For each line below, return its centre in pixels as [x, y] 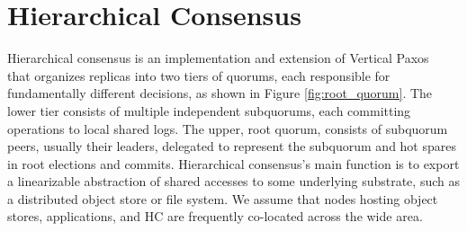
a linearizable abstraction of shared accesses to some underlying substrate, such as [233, 181]
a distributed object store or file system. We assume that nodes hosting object [223, 198]
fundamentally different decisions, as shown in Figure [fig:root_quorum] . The [220, 93]
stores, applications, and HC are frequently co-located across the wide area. [215, 216]
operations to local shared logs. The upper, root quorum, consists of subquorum [228, 128]
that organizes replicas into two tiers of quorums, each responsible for [199, 75]
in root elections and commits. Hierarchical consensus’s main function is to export [233, 163]
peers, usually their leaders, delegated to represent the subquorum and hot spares [232, 146]
